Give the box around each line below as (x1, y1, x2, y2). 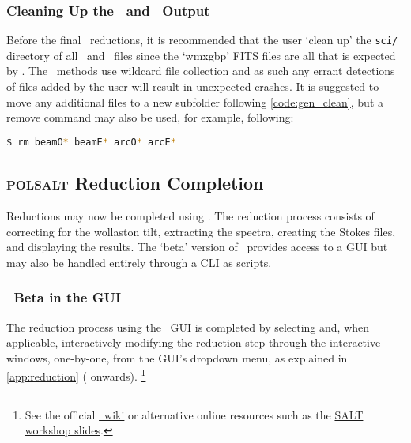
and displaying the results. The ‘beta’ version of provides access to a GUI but (6, 238, 388, 255)
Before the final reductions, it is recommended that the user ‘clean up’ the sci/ (6, 32, 398, 48)
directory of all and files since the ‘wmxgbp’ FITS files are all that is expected (6, 47, 396, 63)
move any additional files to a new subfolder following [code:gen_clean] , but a (6, 93, 384, 110)
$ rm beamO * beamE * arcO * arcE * (6, 136, 176, 148)
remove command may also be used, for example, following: (6, 109, 294, 126)
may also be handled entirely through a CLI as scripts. (6, 253, 272, 270)
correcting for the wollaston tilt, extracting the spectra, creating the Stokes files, (6, 223, 396, 239)
